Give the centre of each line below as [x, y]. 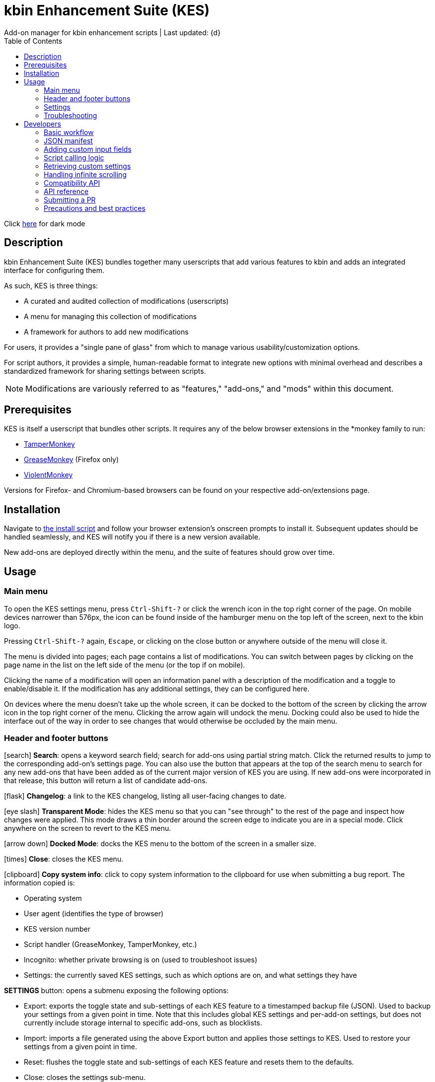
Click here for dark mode [45, 223]
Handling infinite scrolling [85, 174]
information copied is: [39, 883]
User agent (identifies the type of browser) [94, 914]
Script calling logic [74, 157]
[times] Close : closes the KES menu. [64, 859]
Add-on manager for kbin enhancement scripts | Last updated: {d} [112, 32]
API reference [66, 191]
